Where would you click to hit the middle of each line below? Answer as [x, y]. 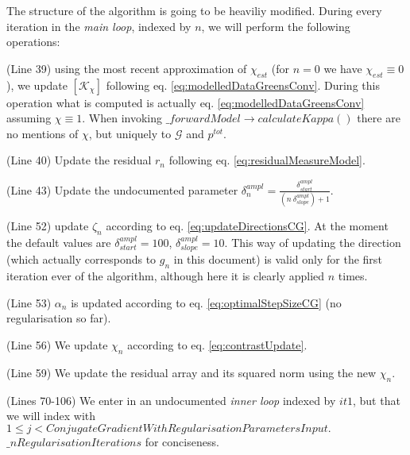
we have [343, 68]
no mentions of [43, 133]
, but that [376, 400]
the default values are [59, 242]
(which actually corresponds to [81, 259]
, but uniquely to [130, 133]
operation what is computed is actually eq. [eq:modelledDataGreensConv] [186, 102]
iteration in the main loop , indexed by [99, 26]
